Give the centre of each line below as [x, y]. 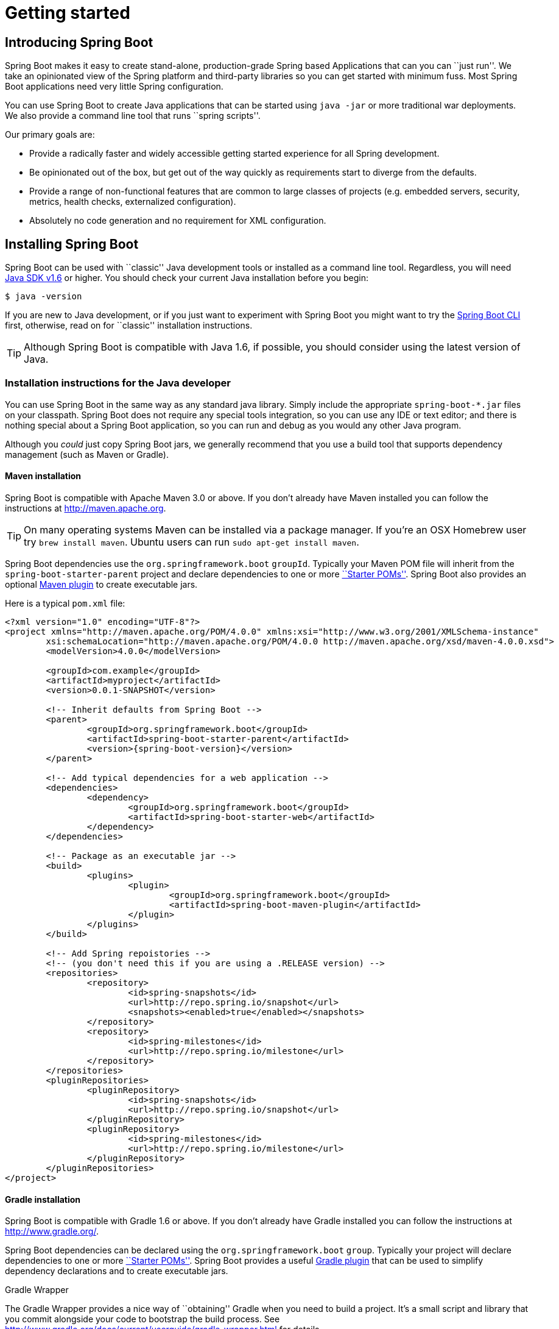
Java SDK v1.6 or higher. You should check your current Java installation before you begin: [187, 278]
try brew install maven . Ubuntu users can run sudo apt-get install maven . [192, 542]
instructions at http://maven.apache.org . [86, 508]
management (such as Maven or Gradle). [87, 454]
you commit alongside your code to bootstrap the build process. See [142, 1319]
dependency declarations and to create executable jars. [117, 1271]
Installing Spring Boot [72, 244]
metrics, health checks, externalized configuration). [133, 202]
